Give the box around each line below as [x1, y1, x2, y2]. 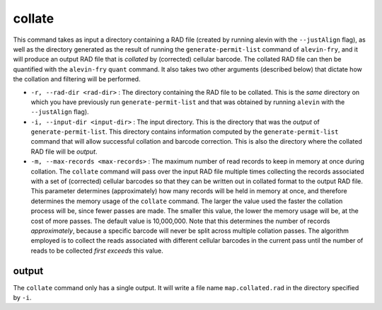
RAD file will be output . [30, 147, 98, 156]
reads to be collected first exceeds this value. [30, 246, 164, 255]
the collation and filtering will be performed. [13, 75, 141, 84]
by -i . [13, 294, 32, 302]
